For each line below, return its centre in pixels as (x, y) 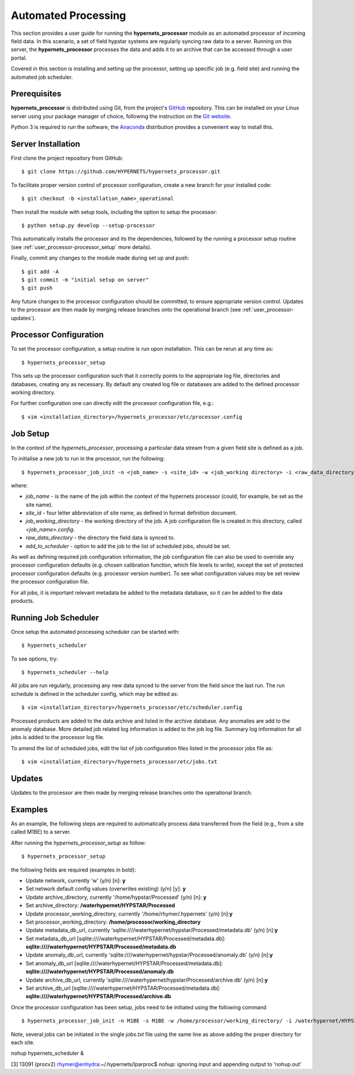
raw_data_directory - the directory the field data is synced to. (100, 537)
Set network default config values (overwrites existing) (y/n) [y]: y (106, 889)
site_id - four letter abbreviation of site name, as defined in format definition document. (131, 513)
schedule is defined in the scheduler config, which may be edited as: (95, 694)
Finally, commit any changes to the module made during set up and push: (100, 258)
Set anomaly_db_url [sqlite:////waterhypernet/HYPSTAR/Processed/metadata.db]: (124, 963)
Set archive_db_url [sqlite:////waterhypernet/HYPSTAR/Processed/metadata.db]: (123, 988)
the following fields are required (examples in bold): (73, 870)
